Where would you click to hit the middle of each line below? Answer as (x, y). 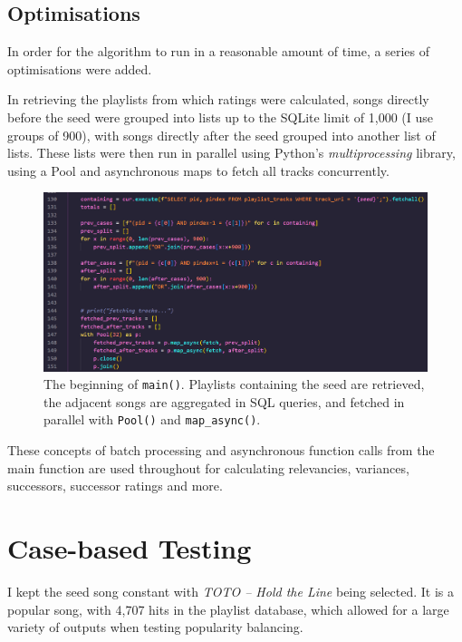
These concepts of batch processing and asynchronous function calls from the (221, 450)
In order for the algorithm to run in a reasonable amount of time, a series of (219, 51)
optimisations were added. (80, 68)
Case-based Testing (130, 548)
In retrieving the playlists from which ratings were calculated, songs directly (218, 99)
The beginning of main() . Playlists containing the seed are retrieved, (234, 384)
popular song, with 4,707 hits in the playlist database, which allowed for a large (228, 609)
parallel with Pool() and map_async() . (152, 419)
